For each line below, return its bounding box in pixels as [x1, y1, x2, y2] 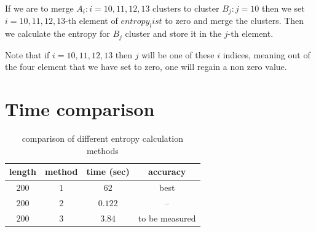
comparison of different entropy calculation [22, 132, 183, 145]
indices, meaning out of [223, 48, 310, 61]
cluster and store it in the [125, 27, 222, 40]
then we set [261, 2, 305, 14]
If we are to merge [5, 2, 74, 14]
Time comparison [5, 96, 155, 122]
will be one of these [141, 48, 215, 61]
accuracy [148, 165, 186, 178]
